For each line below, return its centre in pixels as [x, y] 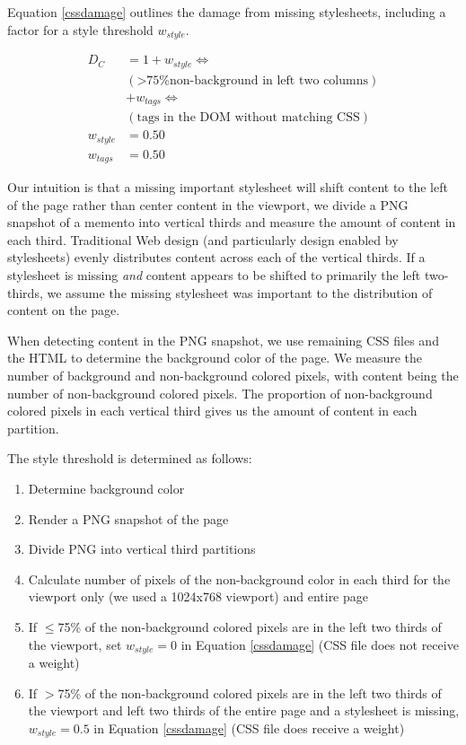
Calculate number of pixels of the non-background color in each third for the [239, 578]
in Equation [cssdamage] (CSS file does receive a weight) [249, 727]
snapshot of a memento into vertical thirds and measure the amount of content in [232, 222]
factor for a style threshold [80, 29]
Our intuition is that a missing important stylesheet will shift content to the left [228, 187]
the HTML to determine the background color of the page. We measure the [215, 358]
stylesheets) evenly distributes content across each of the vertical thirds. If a [216, 257]
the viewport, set [75, 644]
